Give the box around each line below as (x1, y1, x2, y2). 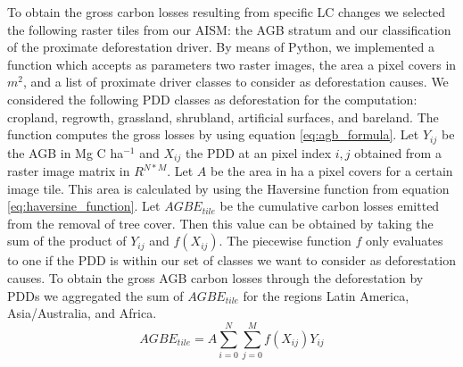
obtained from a (354, 143, 442, 162)
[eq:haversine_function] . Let (7, 196, 161, 215)
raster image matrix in (7, 162, 130, 180)
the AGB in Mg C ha (7, 143, 124, 162)
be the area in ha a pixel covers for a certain (210, 162, 453, 180)
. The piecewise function (219, 231, 351, 250)
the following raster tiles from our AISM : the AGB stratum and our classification (7, 20, 451, 38)
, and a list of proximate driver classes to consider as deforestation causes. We (22, 72, 449, 91)
